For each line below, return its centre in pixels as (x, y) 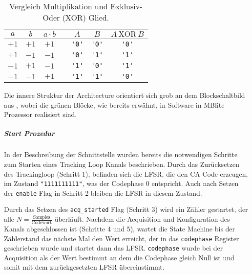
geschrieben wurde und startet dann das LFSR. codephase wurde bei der (114, 248)
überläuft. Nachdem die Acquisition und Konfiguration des (142, 219)
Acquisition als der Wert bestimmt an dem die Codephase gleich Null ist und (119, 257)
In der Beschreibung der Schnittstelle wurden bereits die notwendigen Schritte (121, 154)
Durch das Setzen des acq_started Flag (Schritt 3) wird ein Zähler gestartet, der (126, 209)
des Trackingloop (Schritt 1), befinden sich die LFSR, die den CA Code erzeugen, (126, 173)
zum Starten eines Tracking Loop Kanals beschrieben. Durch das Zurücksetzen (122, 164)
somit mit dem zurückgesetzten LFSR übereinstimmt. (84, 267)
